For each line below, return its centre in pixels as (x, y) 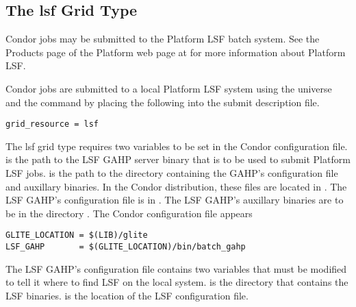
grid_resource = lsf (52, 124)
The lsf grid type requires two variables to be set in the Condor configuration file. (177, 146)
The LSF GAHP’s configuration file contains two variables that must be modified (176, 268)
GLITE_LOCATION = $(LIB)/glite (77, 235)
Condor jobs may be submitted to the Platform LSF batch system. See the (163, 39)
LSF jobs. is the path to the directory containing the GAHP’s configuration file (172, 173)
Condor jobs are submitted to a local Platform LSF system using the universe (169, 88)
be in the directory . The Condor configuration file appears (129, 213)
